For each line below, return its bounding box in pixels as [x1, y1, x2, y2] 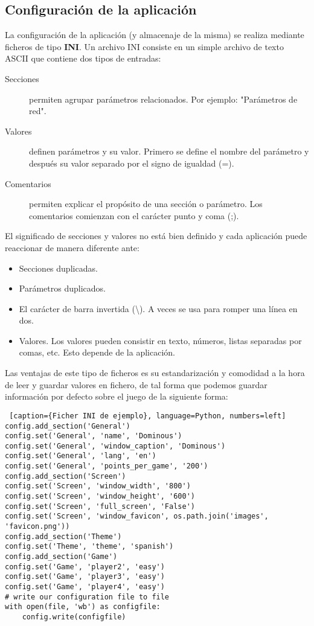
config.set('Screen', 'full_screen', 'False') [5, 502, 195, 511]
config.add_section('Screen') [5, 471, 126, 481]
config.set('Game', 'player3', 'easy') [5, 572, 165, 581]
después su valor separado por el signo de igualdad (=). [29, 156, 234, 169]
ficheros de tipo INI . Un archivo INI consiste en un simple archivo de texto [5, 40, 284, 53]
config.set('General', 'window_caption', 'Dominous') [5, 441, 226, 450]
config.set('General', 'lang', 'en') [5, 452, 156, 461]
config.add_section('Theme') [5, 532, 122, 541]
